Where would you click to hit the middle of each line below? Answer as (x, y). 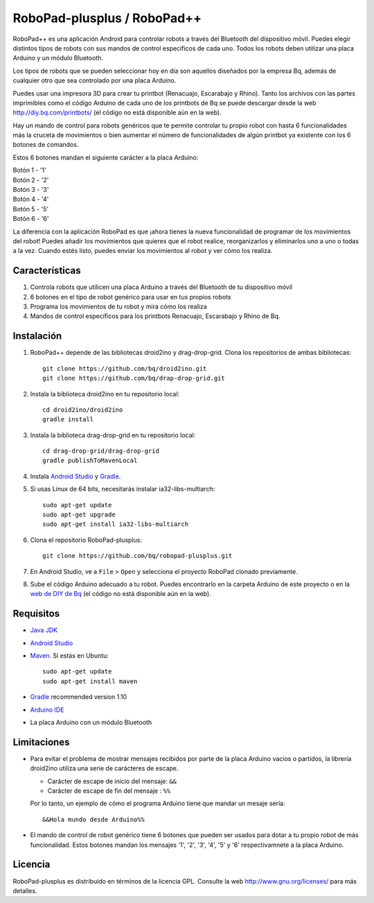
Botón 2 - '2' (31, 179)
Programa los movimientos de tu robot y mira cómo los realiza (118, 307)
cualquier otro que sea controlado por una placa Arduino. (95, 80)
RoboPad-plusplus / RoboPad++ (107, 18)
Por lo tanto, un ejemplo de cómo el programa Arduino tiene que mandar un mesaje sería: (158, 803)
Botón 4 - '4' (31, 199)
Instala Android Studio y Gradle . (75, 476)
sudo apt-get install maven (90, 681)
